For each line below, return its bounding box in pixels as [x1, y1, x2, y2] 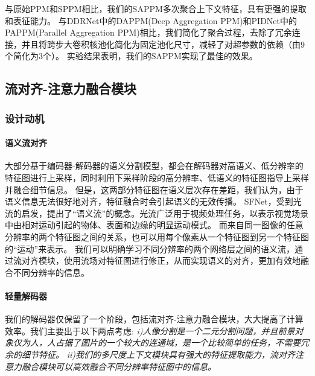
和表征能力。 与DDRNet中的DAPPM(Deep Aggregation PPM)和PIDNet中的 [5, 14, 297, 27]
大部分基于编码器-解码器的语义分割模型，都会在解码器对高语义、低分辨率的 [5, 159, 304, 172]
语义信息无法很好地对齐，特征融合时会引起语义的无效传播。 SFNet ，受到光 [5, 195, 302, 208]
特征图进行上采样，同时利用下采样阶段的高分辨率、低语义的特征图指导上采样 [5, 171, 309, 183]
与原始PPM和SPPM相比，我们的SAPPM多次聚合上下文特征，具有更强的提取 [5, 2, 307, 14]
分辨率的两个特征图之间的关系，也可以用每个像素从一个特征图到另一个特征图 [5, 230, 309, 243]
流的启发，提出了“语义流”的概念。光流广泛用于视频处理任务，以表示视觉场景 [5, 206, 309, 219]
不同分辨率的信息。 [13, 266, 89, 278]
